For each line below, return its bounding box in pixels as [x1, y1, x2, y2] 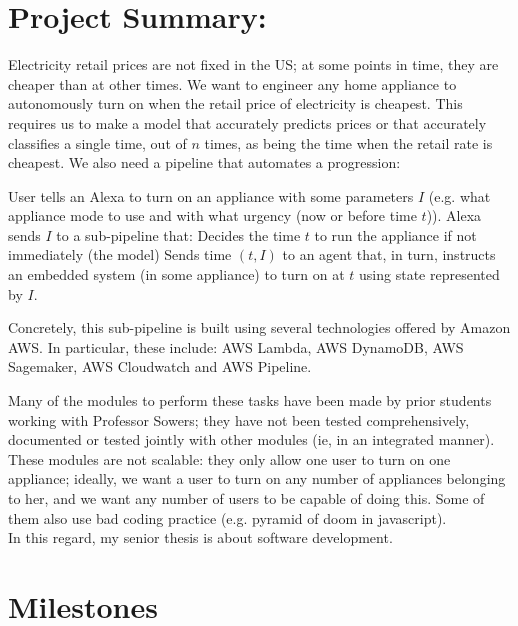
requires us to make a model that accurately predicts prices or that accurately [8, 112, 487, 133]
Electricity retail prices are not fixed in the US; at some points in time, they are [8, 54, 499, 75]
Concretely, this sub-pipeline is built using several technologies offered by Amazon [8, 317, 511, 338]
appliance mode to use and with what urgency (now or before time [8, 205, 417, 226]
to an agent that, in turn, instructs [282, 244, 496, 265]
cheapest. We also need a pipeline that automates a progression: [8, 152, 401, 173]
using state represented [359, 264, 500, 285]
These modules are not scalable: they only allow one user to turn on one [8, 448, 451, 469]
